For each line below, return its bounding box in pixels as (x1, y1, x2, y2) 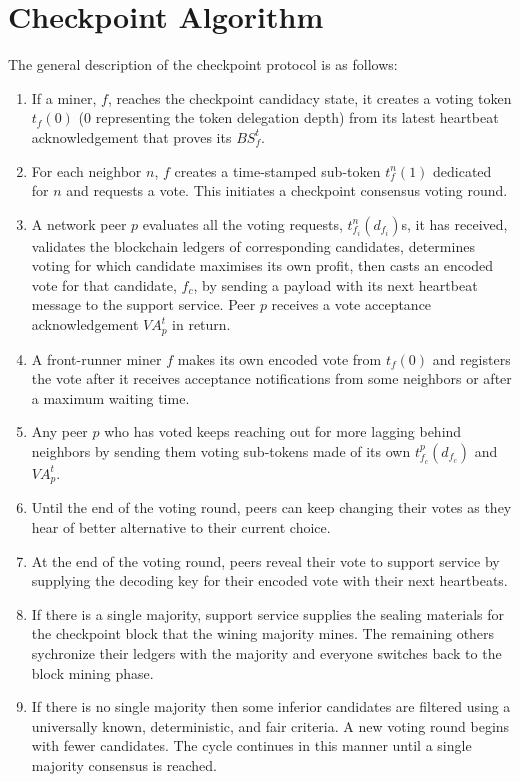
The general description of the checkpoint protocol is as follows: (8, 54, 398, 75)
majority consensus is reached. (31, 754, 217, 775)
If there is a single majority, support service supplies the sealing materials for (31, 603, 504, 624)
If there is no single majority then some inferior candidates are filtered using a (31, 696, 511, 717)
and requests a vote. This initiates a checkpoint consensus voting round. (66, 180, 508, 201)
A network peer (31, 213, 127, 234)
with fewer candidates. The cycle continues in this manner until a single (31, 735, 472, 756)
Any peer (31, 421, 88, 442)
